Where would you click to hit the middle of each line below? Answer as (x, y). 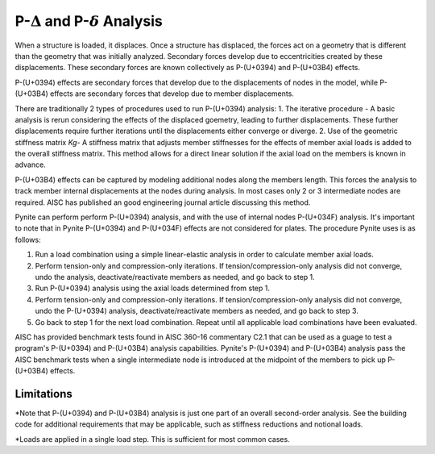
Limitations (43, 394)
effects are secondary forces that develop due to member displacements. (172, 94)
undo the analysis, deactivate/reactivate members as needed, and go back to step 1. (175, 277)
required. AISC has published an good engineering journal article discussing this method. (163, 202)
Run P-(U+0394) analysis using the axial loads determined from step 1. (152, 288)
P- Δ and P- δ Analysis (89, 21)
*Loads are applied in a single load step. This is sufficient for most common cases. (152, 439)
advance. (30, 165)
